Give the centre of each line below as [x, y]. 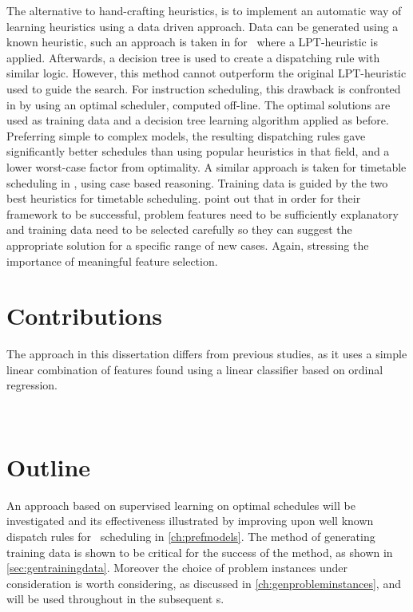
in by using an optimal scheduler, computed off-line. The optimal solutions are [199, 104]
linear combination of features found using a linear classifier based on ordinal [195, 369]
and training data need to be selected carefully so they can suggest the [179, 229]
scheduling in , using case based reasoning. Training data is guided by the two [197, 182]
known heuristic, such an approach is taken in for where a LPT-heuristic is [192, 42]
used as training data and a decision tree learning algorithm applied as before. [198, 120]
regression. [32, 385]
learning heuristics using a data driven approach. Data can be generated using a [203, 26]
